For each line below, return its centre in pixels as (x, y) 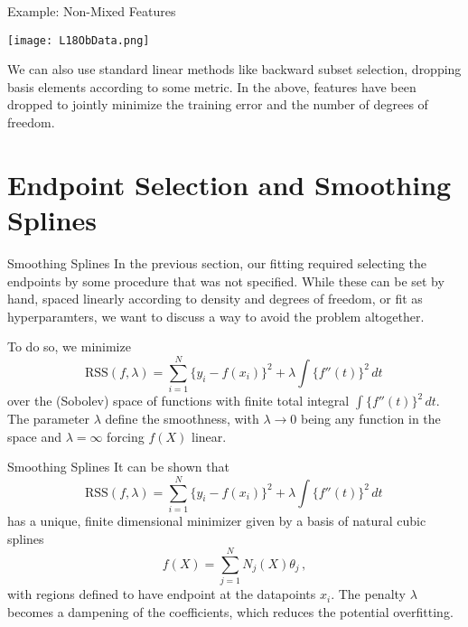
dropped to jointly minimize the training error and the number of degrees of (218, 104)
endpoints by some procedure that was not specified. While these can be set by (226, 281)
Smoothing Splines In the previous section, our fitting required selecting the (217, 262)
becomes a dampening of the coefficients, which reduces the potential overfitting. (230, 611)
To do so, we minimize (69, 346)
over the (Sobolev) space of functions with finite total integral (178, 401)
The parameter (49, 419)
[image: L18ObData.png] (79, 40)
